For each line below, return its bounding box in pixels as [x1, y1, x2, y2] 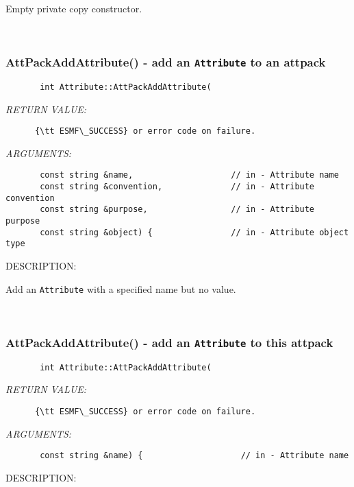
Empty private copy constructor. [5, 1, 142, 15]
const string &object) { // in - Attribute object [40, 227, 349, 237]
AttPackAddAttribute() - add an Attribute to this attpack [5, 333, 333, 351]
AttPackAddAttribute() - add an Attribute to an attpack [5, 54, 326, 71]
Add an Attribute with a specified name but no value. [5, 281, 236, 296]
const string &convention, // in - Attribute [40, 182, 315, 192]
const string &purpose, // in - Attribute [40, 204, 315, 215]
